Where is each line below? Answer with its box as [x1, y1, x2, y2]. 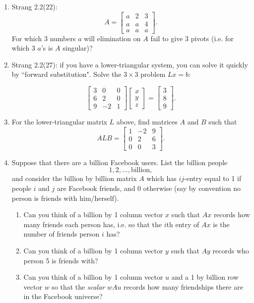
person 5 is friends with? [23, 255, 98, 265]
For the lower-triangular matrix [11, 117, 107, 127]
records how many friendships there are [124, 281, 243, 292]
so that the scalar [52, 281, 105, 292]
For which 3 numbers [11, 33, 76, 43]
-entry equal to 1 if [184, 173, 242, 183]
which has [146, 173, 177, 183]
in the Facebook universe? [23, 291, 103, 302]
